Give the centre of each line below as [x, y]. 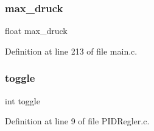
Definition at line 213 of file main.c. [71, 51]
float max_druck [36, 31]
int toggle [23, 100]
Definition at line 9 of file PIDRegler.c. [77, 121]
